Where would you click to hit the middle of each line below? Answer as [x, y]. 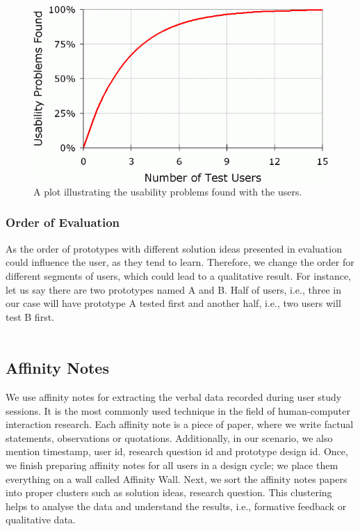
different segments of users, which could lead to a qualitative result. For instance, [179, 275]
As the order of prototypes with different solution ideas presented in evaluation [174, 248]
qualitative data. [41, 520]
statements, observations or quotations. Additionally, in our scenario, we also [169, 437]
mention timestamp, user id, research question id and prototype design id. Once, [177, 451]
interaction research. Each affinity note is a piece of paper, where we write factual [180, 424]
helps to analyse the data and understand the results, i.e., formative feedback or [176, 506]
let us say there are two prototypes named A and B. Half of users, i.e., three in [173, 289]
